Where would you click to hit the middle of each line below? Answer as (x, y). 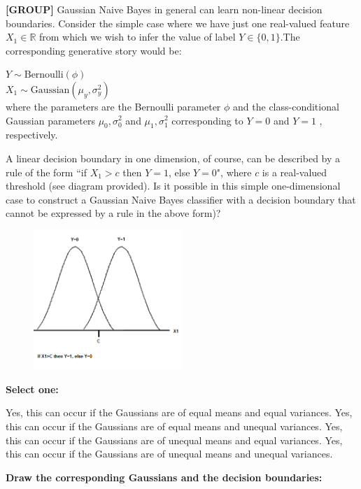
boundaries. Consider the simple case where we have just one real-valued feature (178, 23)
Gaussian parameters (50, 120)
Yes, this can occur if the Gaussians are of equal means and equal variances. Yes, (179, 412)
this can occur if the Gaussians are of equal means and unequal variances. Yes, (174, 426)
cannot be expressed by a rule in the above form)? (113, 213)
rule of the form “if (46, 172)
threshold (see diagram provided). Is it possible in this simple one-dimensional (173, 186)
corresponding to (207, 120)
